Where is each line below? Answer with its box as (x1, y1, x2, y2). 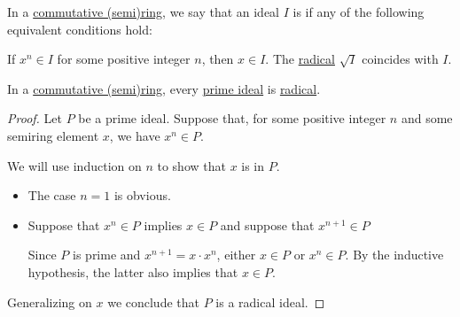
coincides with (362, 50, 439, 68)
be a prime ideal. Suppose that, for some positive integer (78, 109, 386, 128)
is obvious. (113, 186, 171, 205)
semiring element (7, 126, 99, 144)
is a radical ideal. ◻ (215, 292, 325, 311)
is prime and (73, 245, 141, 264)
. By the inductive (345, 245, 444, 264)
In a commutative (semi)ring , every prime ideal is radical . (7, 79, 321, 97)
